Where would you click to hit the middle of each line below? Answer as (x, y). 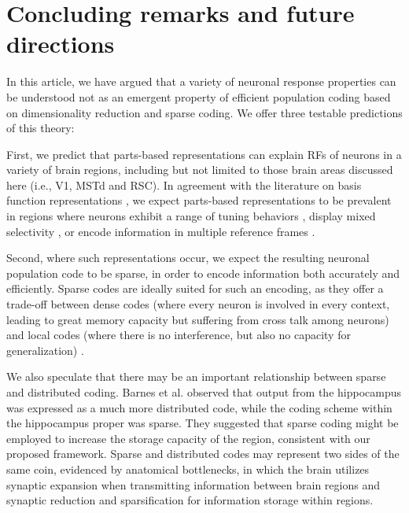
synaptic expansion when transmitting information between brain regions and (193, 484)
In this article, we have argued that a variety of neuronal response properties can (201, 81)
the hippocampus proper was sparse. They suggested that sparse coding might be (203, 423)
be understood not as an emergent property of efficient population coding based (199, 96)
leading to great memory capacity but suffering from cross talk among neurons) (198, 319)
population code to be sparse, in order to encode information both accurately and (203, 273)
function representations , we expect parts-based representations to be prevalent (199, 200)
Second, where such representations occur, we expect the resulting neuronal (188, 258)
